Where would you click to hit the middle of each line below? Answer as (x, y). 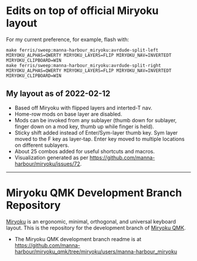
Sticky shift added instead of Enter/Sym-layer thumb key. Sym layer (96, 132)
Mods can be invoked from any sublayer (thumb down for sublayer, (96, 120)
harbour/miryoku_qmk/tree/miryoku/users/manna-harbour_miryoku (96, 251)
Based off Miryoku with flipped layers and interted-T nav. (83, 108)
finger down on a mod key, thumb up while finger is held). (84, 126)
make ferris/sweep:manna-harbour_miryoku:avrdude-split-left (82, 50)
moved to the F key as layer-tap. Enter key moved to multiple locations (99, 139)
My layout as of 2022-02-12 (58, 94)
